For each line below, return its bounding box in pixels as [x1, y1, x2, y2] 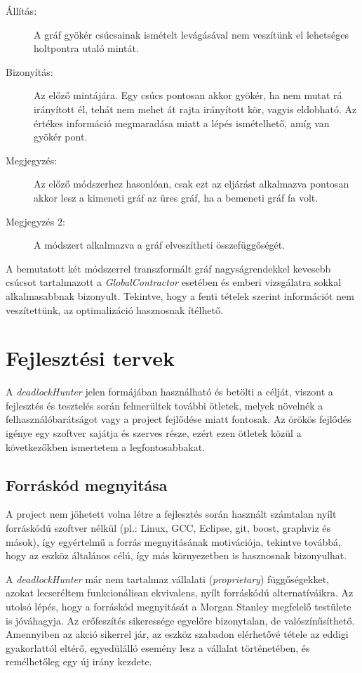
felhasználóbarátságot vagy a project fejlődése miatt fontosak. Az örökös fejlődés [6, 412, 351, 426]
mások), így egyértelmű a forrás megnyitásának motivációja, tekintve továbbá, [6, 534, 341, 549]
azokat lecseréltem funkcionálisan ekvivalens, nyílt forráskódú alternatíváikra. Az [6, 585, 354, 600]
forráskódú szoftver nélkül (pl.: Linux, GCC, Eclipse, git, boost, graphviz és [6, 520, 331, 535]
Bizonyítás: [6, 64, 53, 79]
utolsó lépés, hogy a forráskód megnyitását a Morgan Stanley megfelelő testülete [6, 599, 351, 613]
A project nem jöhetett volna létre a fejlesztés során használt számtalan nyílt [6, 507, 337, 521]
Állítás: [6, 4, 37, 18]
